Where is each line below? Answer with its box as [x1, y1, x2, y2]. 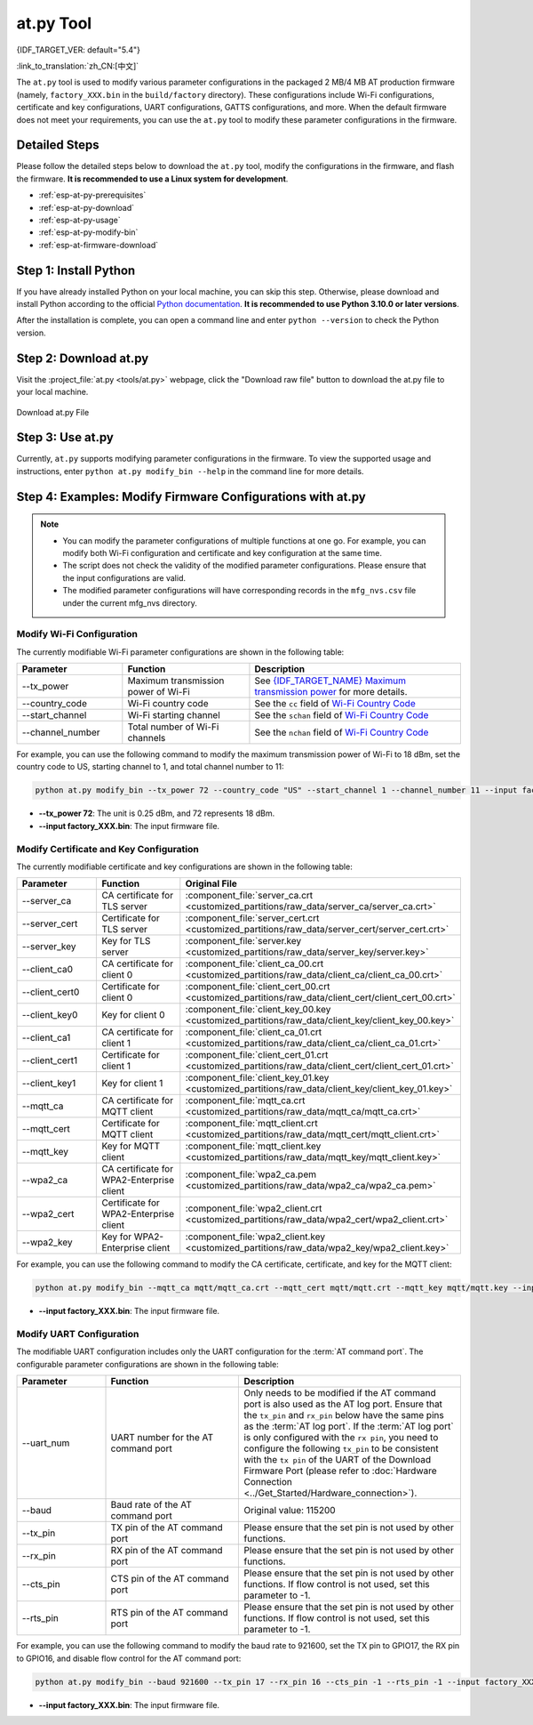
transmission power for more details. [254, 686, 408, 698]
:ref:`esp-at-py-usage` [38, 214, 121, 225]
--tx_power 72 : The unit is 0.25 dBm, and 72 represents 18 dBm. [38, 808, 275, 818]
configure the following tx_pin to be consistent [243, 1442, 439, 1455]
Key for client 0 [101, 1009, 165, 1021]
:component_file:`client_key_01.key [185, 1072, 330, 1084]
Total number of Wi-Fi [127, 721, 219, 733]
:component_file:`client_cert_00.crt [185, 980, 330, 993]
